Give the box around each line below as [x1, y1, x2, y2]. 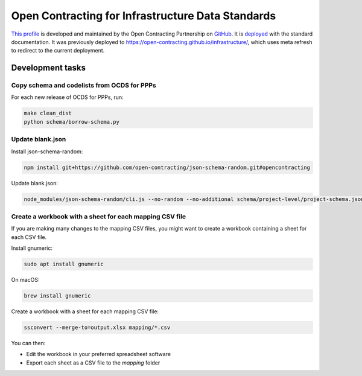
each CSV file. [11, 233, 47, 241]
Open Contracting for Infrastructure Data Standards [11, 9, 276, 22]
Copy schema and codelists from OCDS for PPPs [11, 81, 156, 90]
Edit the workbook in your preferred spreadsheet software [26, 351, 171, 358]
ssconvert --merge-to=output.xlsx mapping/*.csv [24, 323, 171, 331]
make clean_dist [24, 110, 72, 117]
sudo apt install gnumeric [24, 261, 104, 268]
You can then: [11, 339, 46, 346]
